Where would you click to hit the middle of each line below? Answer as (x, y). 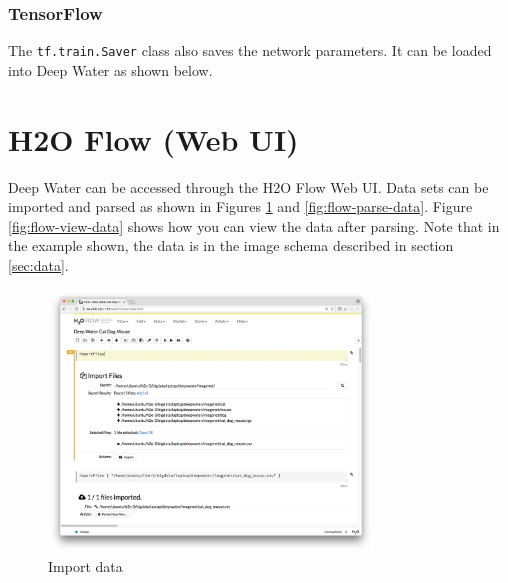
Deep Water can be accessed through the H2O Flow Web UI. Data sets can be (248, 186)
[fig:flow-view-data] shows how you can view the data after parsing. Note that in (254, 225)
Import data (85, 566)
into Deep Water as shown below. (110, 69)
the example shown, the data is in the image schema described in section (231, 245)
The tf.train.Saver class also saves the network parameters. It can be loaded (250, 50)
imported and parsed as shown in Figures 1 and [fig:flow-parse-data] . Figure (240, 206)
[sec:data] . (38, 264)
